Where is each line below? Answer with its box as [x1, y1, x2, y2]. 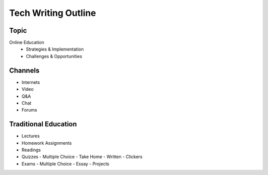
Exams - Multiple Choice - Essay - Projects [21, 161, 109, 167]
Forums [21, 107, 37, 113]
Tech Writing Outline [9, 7, 96, 18]
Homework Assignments [21, 140, 72, 146]
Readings [21, 147, 41, 153]
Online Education [9, 40, 45, 46]
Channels [9, 66, 40, 74]
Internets [21, 79, 40, 85]
